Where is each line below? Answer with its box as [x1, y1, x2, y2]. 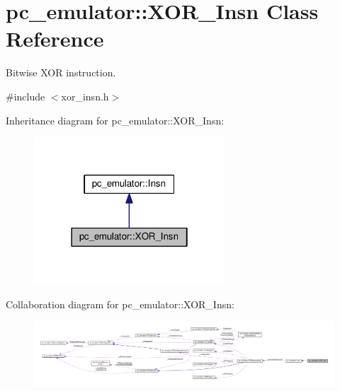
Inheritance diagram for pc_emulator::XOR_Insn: [6, 112, 225, 127]
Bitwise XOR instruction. [6, 65, 116, 80]
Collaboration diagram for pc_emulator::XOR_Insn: [6, 296, 234, 311]
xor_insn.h [61, 88, 109, 103]
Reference [6, 24, 104, 53]
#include [6, 88, 45, 103]
